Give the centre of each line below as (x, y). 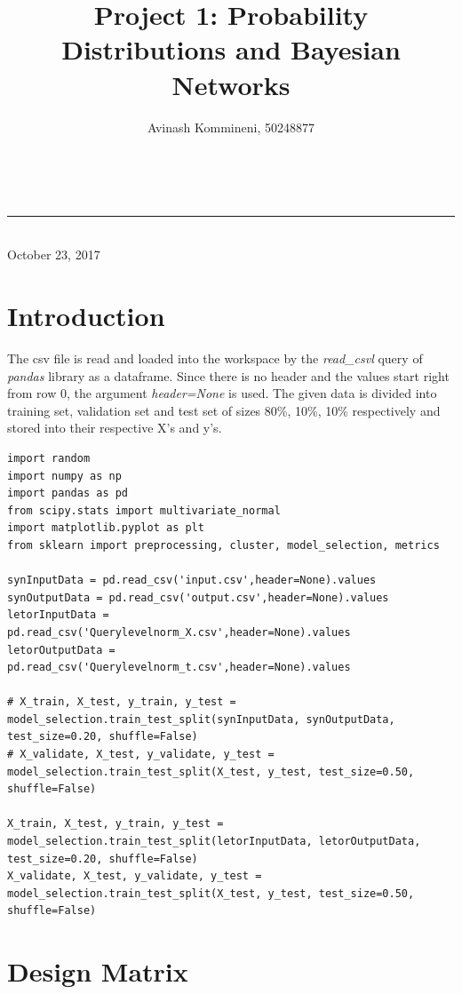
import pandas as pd (68, 493)
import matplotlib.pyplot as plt (106, 528)
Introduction (86, 316)
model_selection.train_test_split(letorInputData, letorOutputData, (214, 842)
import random (49, 458)
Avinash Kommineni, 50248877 (231, 127)
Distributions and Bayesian (231, 49)
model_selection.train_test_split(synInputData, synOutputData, (201, 719)
